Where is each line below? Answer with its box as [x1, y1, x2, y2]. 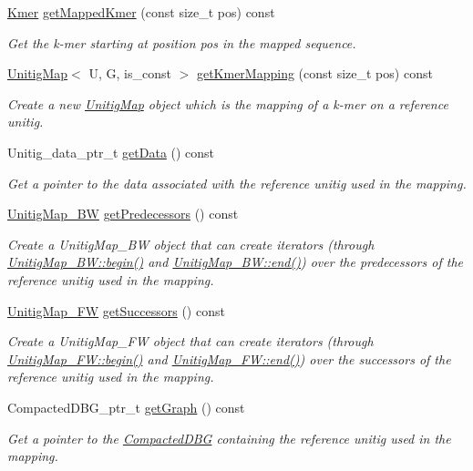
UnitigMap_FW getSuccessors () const [7, 301, 225, 320]
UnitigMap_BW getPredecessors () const [7, 204, 239, 223]
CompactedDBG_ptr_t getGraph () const [7, 397, 245, 416]
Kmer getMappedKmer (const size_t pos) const [7, 3, 275, 21]
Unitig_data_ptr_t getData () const [7, 142, 215, 161]
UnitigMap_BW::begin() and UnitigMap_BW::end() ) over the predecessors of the [7, 252, 463, 271]
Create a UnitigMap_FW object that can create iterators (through [7, 332, 374, 351]
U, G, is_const [88, 64, 171, 83]
